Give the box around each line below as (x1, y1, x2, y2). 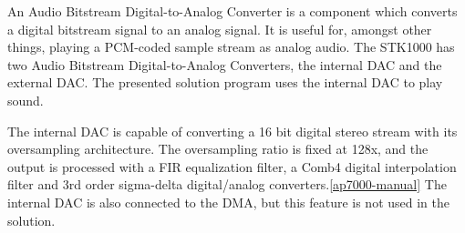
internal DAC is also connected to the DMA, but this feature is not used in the (7, 192, 450, 211)
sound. (7, 90, 44, 109)
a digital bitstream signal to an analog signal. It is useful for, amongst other (7, 19, 432, 38)
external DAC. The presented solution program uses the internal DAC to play (7, 73, 443, 92)
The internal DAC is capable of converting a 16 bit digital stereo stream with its (7, 121, 458, 140)
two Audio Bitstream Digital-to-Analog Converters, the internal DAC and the (7, 55, 442, 74)
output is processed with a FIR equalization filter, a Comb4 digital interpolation (7, 157, 457, 176)
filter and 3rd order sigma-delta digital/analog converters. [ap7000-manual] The (7, 175, 447, 194)
